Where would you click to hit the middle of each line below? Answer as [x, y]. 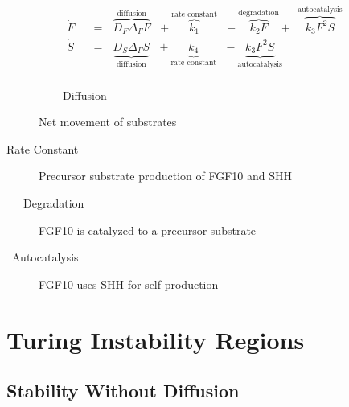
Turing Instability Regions [156, 339]
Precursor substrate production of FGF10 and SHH [165, 176]
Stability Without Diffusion [123, 391]
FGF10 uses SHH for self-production [129, 284]
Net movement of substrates [108, 122]
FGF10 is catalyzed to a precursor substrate [148, 230]
